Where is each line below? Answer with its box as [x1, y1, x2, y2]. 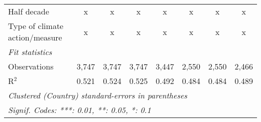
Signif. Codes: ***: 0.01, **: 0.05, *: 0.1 [8, 104, 151, 115]
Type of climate [8, 20, 64, 31]
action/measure [8, 31, 62, 43]
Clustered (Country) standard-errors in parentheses [8, 89, 187, 101]
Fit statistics [8, 46, 52, 57]
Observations [8, 60, 54, 72]
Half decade [8, 5, 49, 17]
